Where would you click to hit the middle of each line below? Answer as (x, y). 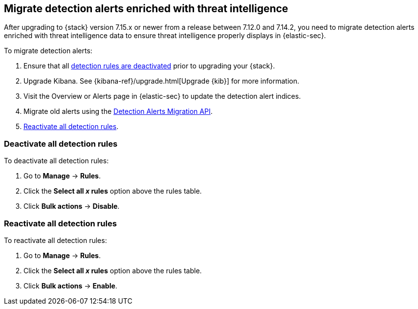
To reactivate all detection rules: (55, 240)
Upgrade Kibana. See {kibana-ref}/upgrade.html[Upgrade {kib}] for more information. (161, 81)
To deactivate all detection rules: (56, 161)
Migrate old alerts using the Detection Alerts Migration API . (118, 111)
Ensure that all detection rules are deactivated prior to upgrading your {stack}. (149, 66)
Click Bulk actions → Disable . (72, 206)
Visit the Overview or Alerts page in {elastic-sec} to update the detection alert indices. (162, 96)
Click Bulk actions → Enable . (70, 286)
